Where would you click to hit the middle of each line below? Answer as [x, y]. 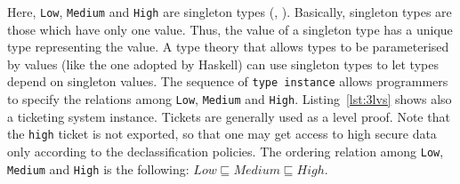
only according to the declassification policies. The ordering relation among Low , [226, 151]
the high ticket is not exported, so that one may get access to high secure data [222, 134]
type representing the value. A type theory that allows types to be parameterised [228, 47]
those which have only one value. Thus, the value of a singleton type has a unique [230, 29]
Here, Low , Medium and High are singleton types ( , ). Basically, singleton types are [230, 12]
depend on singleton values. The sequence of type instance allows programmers [228, 81]
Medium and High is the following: [98, 168]
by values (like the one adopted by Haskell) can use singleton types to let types [223, 64]
